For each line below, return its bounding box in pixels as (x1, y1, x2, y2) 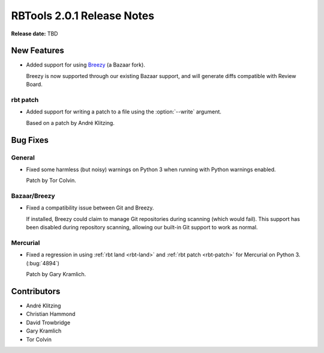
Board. (26, 81, 43, 88)
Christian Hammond (26, 310, 76, 318)
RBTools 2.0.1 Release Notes (11, 9, 155, 22)
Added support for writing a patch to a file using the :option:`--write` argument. (26, 108, 222, 115)
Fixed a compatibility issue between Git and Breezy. (26, 204, 154, 211)
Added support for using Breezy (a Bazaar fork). (26, 61, 145, 68)
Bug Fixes (11, 135, 49, 145)
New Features (11, 46, 64, 56)
